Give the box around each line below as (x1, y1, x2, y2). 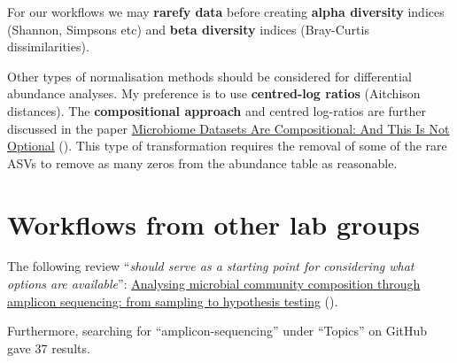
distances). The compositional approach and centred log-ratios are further (7, 101, 427, 120)
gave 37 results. (7, 338, 90, 357)
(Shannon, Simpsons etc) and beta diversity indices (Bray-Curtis (7, 19, 369, 38)
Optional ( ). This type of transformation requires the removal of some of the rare (7, 136, 447, 155)
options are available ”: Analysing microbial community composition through (7, 274, 421, 293)
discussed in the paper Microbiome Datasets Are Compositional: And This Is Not (7, 119, 450, 137)
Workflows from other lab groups (7, 205, 420, 242)
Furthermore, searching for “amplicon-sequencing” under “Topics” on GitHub (7, 321, 428, 340)
